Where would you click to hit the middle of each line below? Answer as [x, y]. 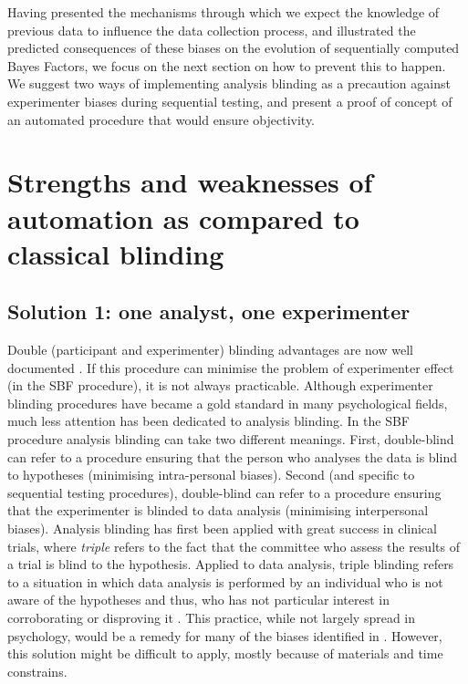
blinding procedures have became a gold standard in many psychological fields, [228, 403]
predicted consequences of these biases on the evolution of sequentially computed [234, 48]
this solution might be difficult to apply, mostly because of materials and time [225, 653]
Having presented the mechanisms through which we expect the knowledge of [224, 12]
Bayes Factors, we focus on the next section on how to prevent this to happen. [227, 65]
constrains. [37, 671]
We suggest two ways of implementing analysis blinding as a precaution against [229, 83]
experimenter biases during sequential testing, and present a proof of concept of [230, 101]
